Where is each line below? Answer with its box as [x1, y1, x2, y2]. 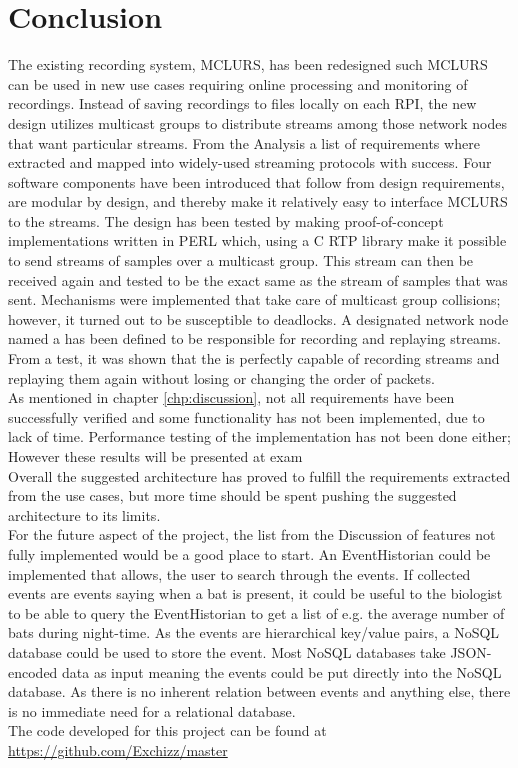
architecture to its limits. [8, 504, 161, 525]
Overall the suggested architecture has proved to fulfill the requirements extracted [8, 465, 511, 486]
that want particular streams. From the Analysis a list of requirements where [8, 132, 480, 153]
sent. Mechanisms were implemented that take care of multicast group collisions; [8, 289, 501, 310]
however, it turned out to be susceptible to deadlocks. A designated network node [8, 308, 509, 329]
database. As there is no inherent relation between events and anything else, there [8, 681, 511, 702]
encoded [8, 661, 58, 682]
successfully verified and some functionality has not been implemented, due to [8, 406, 485, 427]
